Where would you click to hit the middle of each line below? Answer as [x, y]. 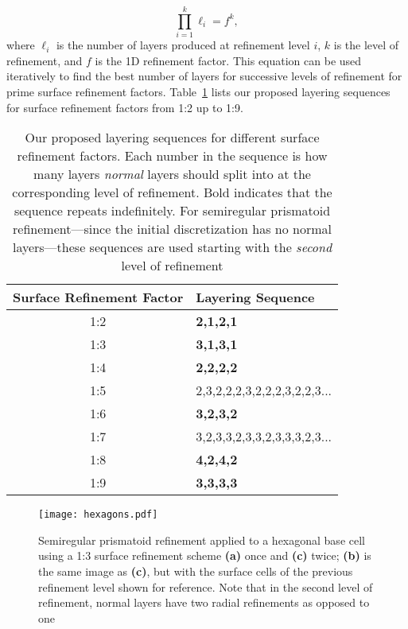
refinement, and [45, 60]
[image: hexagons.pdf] [98, 515]
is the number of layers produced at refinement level [183, 45]
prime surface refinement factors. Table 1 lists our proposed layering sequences [198, 91]
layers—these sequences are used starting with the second [172, 247]
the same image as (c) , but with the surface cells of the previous [196, 571]
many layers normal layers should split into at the [172, 174]
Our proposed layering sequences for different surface [172, 138]
